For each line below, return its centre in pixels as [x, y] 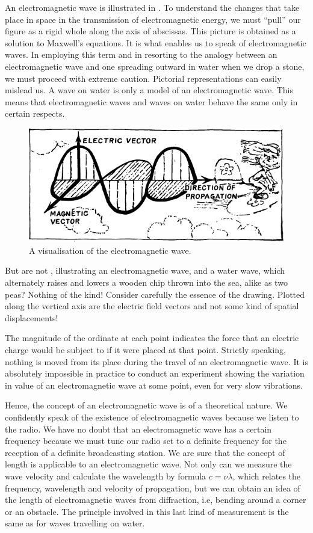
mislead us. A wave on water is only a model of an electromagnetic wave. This [149, 90]
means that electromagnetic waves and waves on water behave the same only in [151, 101]
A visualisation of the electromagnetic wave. [110, 250]
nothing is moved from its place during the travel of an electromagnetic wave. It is [156, 361]
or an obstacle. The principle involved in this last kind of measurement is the [147, 511]
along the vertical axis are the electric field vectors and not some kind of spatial [152, 306]
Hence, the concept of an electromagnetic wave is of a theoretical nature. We [146, 405]
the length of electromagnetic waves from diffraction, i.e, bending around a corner [156, 500]
